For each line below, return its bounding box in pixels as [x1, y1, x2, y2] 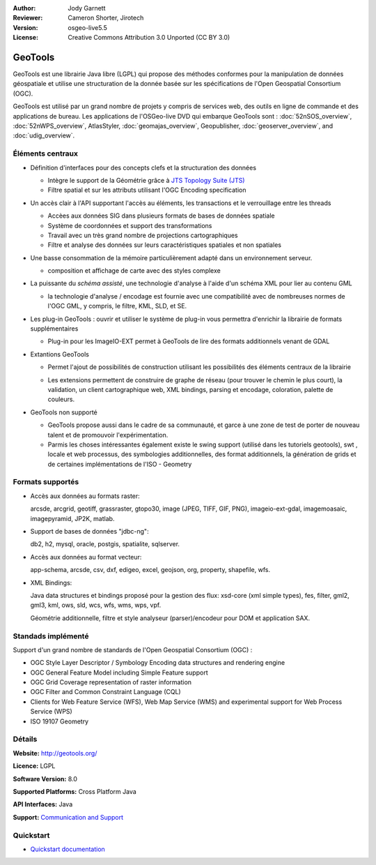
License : [13, 33, 38, 42]
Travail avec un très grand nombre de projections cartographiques [47, 231, 238, 239]
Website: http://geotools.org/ [13, 749, 97, 757]
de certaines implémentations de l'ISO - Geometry [47, 460, 192, 468]
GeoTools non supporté [30, 408, 97, 416]
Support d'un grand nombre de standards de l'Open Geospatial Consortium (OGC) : [13, 645, 253, 654]
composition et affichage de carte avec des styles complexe [47, 266, 221, 275]
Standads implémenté [13, 631, 89, 641]
